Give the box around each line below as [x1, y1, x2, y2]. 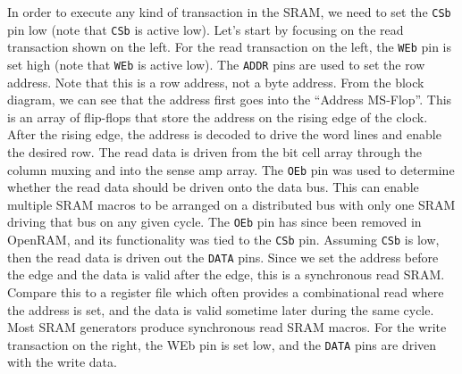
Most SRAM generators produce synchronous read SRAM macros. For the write [7, 318, 447, 337]
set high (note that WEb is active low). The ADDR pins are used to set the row [7, 54, 425, 73]
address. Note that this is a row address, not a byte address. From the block [7, 72, 424, 91]
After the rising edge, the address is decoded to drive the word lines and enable [7, 125, 441, 144]
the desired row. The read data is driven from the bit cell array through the [7, 143, 423, 161]
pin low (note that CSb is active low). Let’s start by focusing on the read [7, 20, 404, 38]
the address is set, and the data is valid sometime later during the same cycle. [7, 300, 434, 319]
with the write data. [7, 353, 117, 371]
